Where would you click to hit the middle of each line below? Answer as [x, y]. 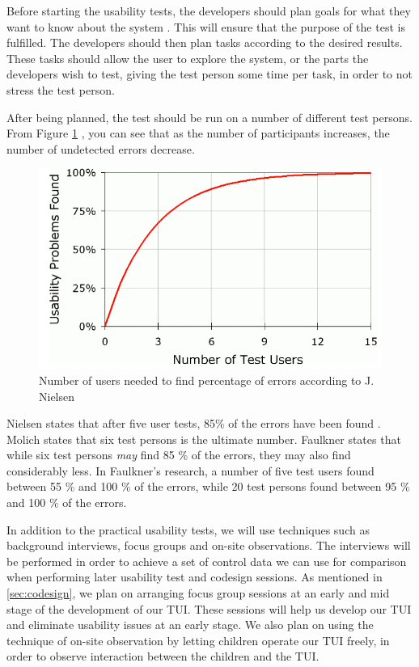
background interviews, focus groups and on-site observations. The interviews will [209, 545]
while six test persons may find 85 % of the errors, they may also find [179, 455]
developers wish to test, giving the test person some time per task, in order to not [209, 74]
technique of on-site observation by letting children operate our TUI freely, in [198, 640]
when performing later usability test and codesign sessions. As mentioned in [195, 577]
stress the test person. [61, 89]
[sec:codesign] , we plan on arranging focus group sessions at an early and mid [198, 593]
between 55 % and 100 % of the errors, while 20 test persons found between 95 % [208, 486]
